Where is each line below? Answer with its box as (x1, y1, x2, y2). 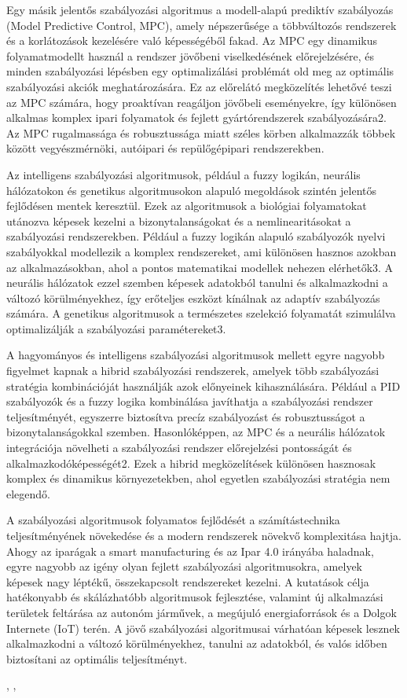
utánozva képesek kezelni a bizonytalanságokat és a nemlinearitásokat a (6, 212, 351, 229)
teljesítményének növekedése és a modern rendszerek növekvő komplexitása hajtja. (6, 527, 401, 543)
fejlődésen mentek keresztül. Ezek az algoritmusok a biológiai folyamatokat (6, 197, 367, 214)
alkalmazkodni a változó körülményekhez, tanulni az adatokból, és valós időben (6, 635, 387, 652)
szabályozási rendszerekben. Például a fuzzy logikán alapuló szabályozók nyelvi (6, 228, 386, 244)
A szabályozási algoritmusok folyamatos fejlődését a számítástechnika (6, 512, 340, 528)
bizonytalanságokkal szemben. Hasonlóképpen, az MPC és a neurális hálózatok (6, 424, 386, 440)
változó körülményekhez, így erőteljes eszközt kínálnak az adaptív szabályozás (6, 289, 380, 306)
